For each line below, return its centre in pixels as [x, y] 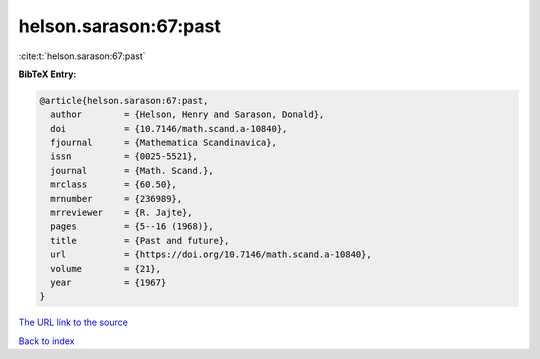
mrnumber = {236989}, [116, 198]
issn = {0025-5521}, [124, 156]
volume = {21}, [106, 268]
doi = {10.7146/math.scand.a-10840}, [169, 128]
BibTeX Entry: [47, 74]
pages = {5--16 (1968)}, [132, 226]
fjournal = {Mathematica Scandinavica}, [163, 143]
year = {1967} [108, 282]
